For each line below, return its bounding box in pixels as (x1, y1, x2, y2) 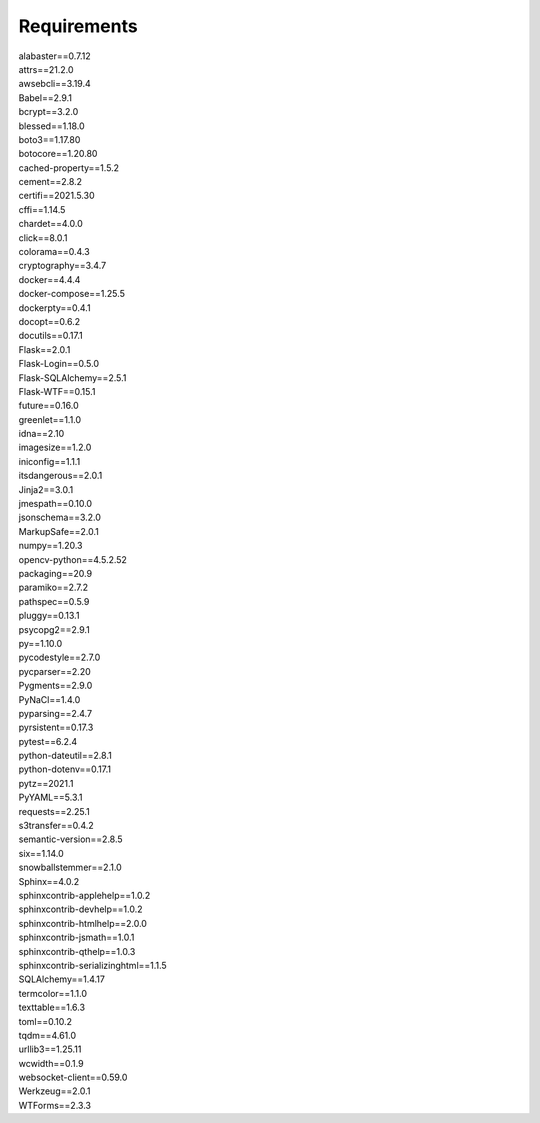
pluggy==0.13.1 (18, 610, 80, 622)
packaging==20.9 (18, 568, 93, 579)
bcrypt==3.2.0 (18, 106, 79, 118)
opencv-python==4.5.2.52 (18, 553, 127, 565)
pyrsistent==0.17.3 (18, 721, 94, 734)
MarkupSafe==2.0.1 (18, 525, 100, 537)
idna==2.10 (18, 428, 65, 440)
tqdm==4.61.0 (18, 1029, 77, 1041)
